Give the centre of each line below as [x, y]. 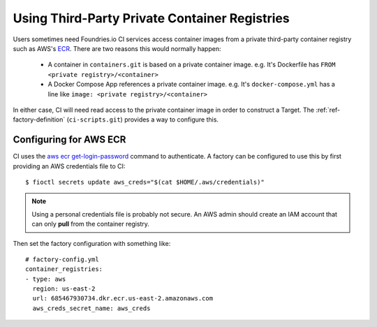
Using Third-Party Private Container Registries [151, 18]
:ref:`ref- [328, 110]
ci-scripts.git [95, 120]
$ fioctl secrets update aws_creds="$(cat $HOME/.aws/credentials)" [145, 182]
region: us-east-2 [64, 289]
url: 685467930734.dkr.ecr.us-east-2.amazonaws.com [123, 298]
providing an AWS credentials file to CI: [69, 166]
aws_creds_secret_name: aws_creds [91, 308]
